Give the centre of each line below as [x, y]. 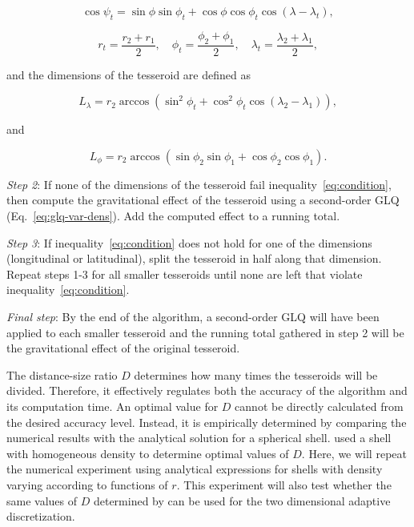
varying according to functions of [87, 484]
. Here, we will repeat [354, 453]
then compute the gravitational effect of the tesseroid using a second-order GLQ [203, 200]
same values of [42, 500]
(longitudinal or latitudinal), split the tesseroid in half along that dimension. [194, 258]
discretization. [41, 516]
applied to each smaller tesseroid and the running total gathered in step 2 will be [205, 332]
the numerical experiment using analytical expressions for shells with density [195, 469]
